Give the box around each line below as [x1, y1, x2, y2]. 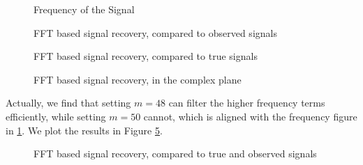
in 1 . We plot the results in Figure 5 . [6, 123, 163, 137]
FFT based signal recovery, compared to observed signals [34, 25, 277, 40]
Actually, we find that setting [6, 95, 131, 110]
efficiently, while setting [6, 109, 106, 123]
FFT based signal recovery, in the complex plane [34, 72, 242, 86]
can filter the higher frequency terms [168, 95, 325, 110]
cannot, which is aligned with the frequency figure [143, 109, 357, 123]
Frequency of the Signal [34, 2, 135, 16]
